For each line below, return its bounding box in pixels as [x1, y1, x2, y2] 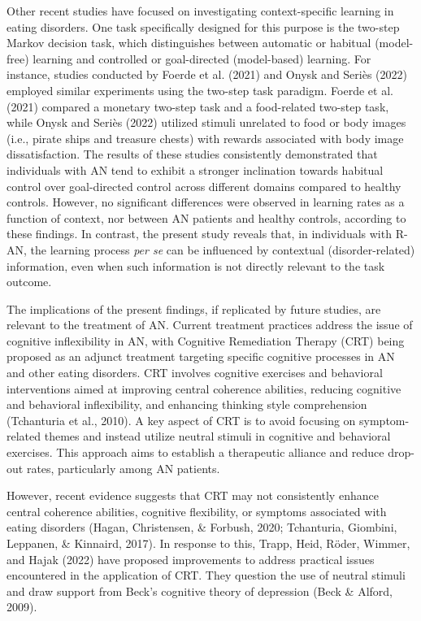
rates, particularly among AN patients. [26, 459, 220, 476]
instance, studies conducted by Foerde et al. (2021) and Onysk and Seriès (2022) [7, 66, 407, 83]
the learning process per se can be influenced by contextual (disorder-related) [30, 241, 415, 258]
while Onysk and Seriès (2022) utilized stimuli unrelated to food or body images [7, 114, 406, 131]
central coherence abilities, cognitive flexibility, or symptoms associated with [7, 502, 387, 519]
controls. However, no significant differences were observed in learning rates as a [7, 193, 405, 211]
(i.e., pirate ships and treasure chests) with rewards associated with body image [7, 129, 404, 146]
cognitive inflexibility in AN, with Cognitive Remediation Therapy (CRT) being [7, 332, 405, 349]
